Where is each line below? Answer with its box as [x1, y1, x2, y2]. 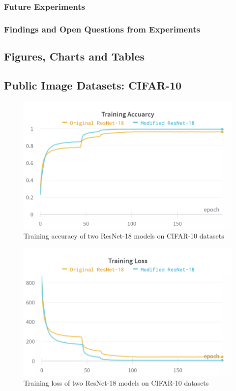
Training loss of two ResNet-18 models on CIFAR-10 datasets [24, 377, 209, 388]
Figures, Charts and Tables [4, 49, 145, 64]
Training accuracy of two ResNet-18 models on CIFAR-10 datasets [24, 231, 224, 241]
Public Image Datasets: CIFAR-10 [4, 77, 182, 92]
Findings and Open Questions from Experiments [4, 23, 200, 35]
